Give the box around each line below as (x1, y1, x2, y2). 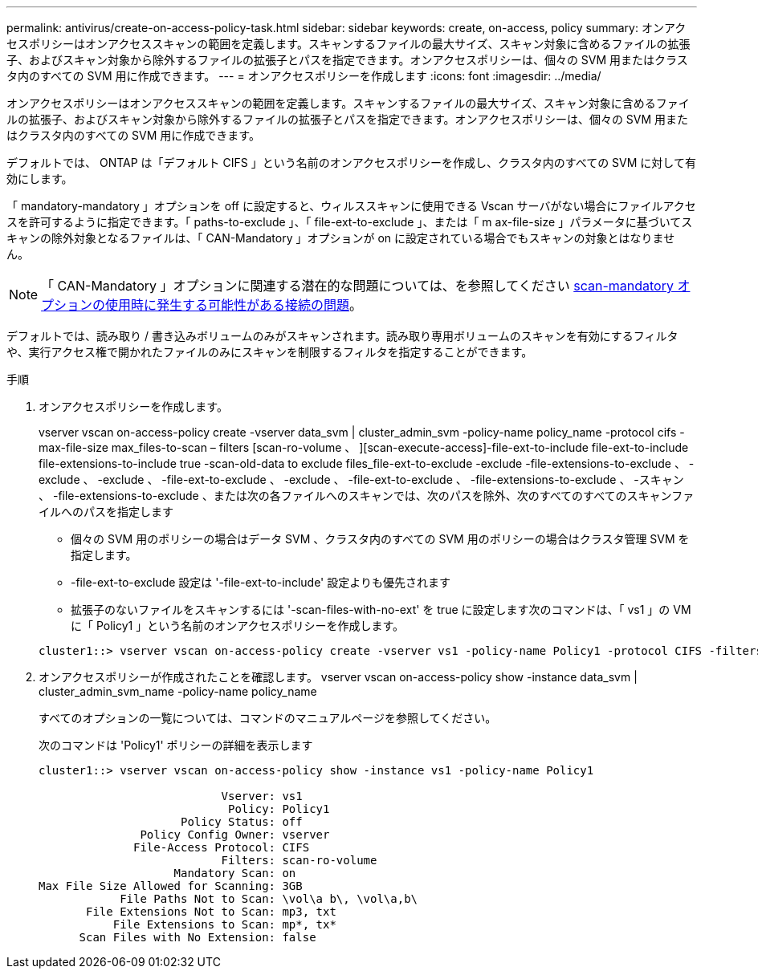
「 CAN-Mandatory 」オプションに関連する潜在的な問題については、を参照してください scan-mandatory (41, 278, 674, 294)
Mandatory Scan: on (173, 867, 296, 880)
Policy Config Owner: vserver (140, 828, 330, 841)
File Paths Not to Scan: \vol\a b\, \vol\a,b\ (120, 892, 418, 905)
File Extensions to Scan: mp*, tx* (112, 918, 336, 931)
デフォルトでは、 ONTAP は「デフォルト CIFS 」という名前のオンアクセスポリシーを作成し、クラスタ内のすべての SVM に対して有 (6, 156, 696, 169)
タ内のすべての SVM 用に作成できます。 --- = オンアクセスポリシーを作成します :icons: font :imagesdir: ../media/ (6, 69, 601, 83)
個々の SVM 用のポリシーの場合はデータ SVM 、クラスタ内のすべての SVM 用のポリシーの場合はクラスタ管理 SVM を (71, 532, 690, 546)
